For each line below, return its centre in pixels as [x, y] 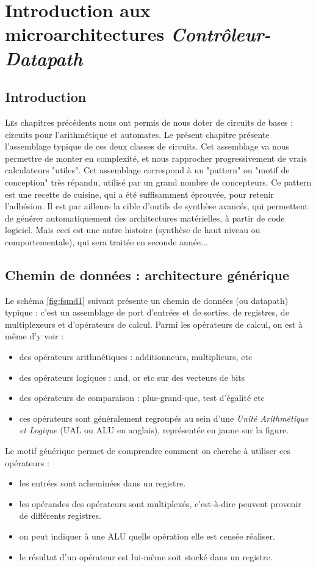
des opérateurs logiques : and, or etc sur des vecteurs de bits [132, 377]
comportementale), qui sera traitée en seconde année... [106, 241]
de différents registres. [60, 515]
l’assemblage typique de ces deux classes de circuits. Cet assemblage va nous [147, 146]
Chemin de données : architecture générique [147, 274]
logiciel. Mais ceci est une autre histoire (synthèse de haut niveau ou [133, 230]
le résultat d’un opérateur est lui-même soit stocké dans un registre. [146, 556]
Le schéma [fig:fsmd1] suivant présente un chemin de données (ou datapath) [147, 300]
